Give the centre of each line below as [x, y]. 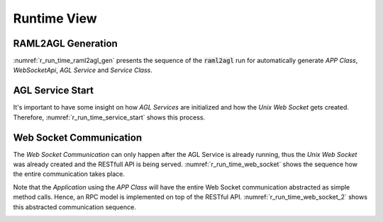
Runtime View [55, 18]
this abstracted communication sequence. [74, 207]
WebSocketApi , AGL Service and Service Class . [83, 70]
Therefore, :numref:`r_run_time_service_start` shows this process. [109, 117]
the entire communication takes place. [69, 174]
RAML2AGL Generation [66, 43]
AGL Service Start [54, 91]
